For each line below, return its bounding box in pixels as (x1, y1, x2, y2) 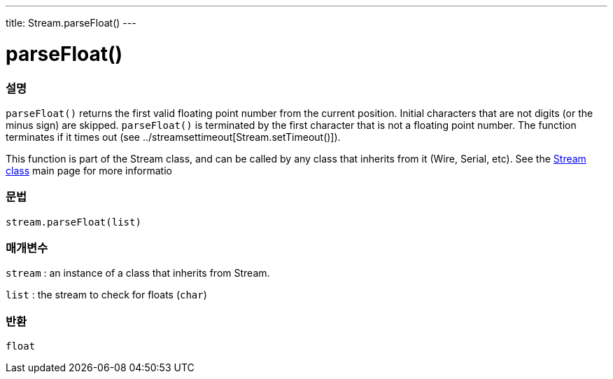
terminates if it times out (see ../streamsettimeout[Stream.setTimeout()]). (6, 130, 341, 143)
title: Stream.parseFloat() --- (6, 17, 136, 29)
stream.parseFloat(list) (6, 216, 141, 228)
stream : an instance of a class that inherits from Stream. (6, 267, 270, 280)
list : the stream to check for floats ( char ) (6, 289, 207, 301)
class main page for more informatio (6, 164, 172, 177)
